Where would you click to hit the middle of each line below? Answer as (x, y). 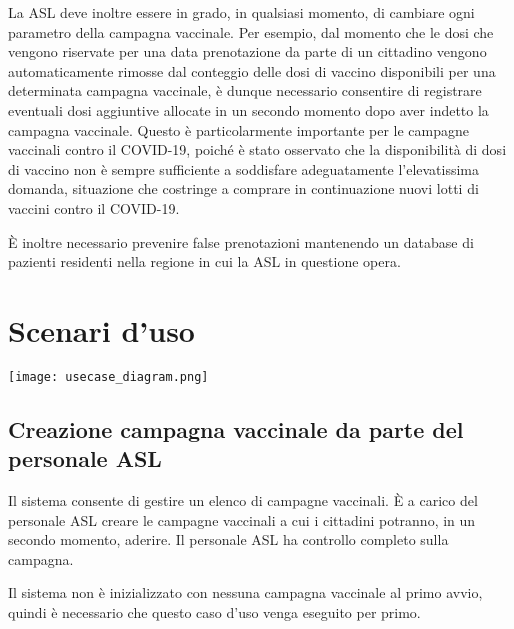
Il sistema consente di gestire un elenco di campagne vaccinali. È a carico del (243, 500)
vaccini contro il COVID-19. (94, 207)
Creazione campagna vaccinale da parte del (236, 428)
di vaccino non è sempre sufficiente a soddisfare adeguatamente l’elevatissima (244, 168)
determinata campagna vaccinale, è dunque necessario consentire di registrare (245, 90)
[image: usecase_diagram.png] (108, 376)
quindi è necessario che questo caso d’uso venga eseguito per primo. (214, 612)
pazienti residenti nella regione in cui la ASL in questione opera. (204, 261)
